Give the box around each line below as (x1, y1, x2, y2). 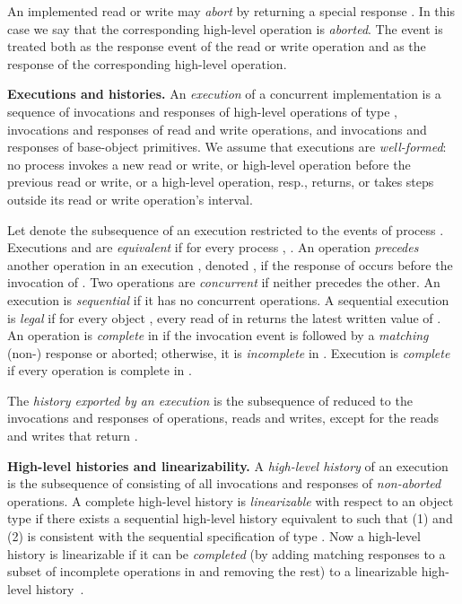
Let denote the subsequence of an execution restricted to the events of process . (7, 220, 444, 239)
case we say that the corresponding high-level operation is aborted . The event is (7, 19, 443, 38)
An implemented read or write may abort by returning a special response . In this (7, 2, 455, 20)
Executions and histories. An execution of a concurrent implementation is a (7, 84, 441, 103)
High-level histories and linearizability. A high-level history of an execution (7, 456, 449, 475)
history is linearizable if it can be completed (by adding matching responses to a (7, 544, 446, 563)
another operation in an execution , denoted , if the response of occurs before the (7, 255, 453, 274)
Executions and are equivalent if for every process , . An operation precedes (7, 238, 419, 257)
